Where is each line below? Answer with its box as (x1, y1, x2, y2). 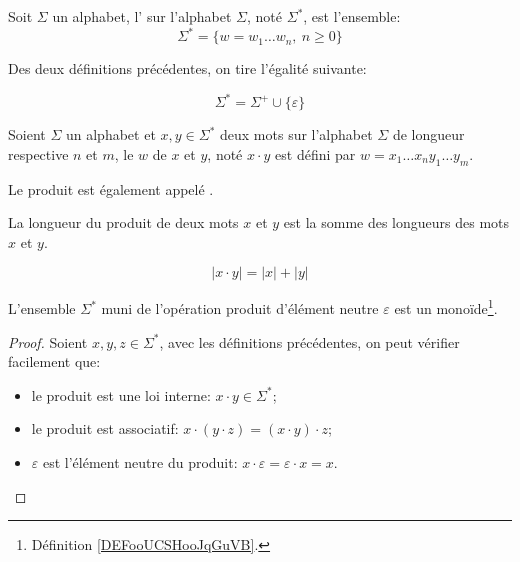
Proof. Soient (8, 331, 88, 352)
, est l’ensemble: (303, 6, 401, 26)
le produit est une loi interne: (31, 384, 211, 405)
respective (8, 143, 69, 164)
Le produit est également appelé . (8, 178, 214, 199)
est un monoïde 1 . (394, 295, 498, 319)
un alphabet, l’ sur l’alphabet (52, 6, 232, 26)
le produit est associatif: (31, 418, 179, 439)
